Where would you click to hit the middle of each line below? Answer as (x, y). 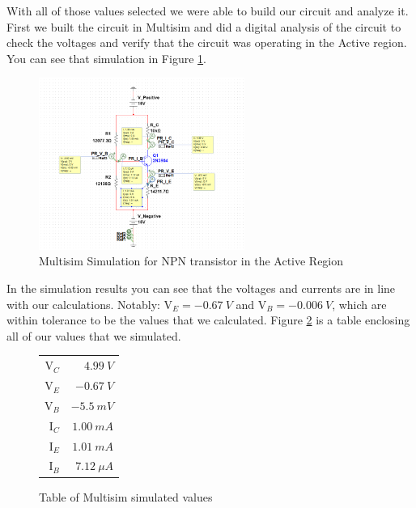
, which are (359, 304)
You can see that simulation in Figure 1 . (106, 58)
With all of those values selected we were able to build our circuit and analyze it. (208, 11)
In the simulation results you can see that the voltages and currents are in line (201, 288)
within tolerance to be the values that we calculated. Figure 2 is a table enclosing (208, 320)
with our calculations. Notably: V (90, 304)
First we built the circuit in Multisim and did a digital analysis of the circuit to (204, 26)
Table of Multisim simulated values (126, 496)
